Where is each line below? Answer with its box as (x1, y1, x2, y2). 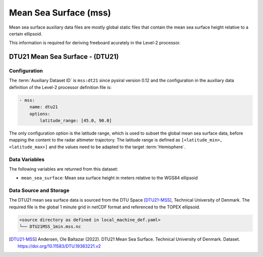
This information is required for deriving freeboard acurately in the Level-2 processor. (9, 40, 181, 46)
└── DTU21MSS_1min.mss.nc (19, 224, 81, 229)
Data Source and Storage (9, 187, 70, 194)
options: (29, 111, 51, 117)
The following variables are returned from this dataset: (9, 166, 118, 172)
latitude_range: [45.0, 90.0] (39, 118, 112, 123)
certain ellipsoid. (9, 31, 42, 36)
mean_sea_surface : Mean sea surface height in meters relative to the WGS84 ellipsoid (21, 175, 198, 181)
